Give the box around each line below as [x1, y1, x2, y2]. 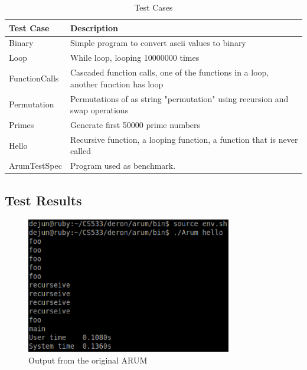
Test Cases [134, 1, 173, 13]
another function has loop [70, 77, 164, 90]
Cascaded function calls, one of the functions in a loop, [70, 66, 269, 78]
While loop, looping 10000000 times [70, 51, 200, 64]
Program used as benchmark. [70, 159, 176, 172]
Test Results [5, 191, 82, 209]
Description [70, 21, 118, 34]
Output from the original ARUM [28, 353, 148, 366]
